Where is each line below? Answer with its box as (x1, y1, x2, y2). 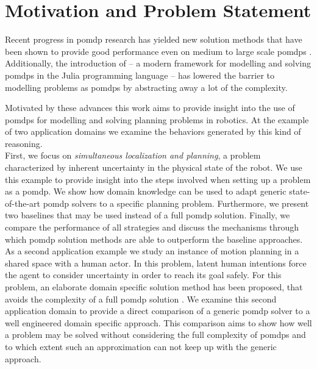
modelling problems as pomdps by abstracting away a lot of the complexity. (5, 81, 288, 93)
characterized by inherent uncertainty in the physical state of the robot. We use (5, 161, 302, 174)
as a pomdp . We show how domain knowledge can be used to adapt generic (5, 185, 287, 198)
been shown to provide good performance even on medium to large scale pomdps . (5, 45, 312, 57)
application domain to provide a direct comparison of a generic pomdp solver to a (5, 304, 310, 317)
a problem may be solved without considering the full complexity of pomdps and (5, 328, 306, 341)
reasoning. (5, 137, 43, 149)
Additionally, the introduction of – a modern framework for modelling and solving (5, 57, 312, 70)
